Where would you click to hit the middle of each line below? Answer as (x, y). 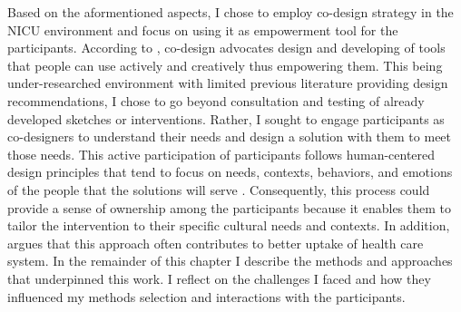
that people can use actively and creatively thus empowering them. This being (225, 65)
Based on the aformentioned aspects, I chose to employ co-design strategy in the (230, 12)
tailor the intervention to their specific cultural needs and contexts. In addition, (229, 225)
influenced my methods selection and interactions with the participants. (206, 296)
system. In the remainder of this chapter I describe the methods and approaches (230, 261)
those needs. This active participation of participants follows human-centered (221, 154)
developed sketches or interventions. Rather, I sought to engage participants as (226, 118)
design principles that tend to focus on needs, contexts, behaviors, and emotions (230, 172)
